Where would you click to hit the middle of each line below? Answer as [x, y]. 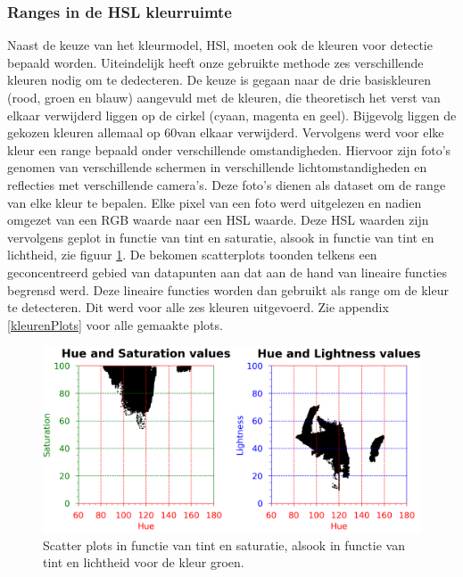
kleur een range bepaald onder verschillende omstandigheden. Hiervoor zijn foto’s [229, 149]
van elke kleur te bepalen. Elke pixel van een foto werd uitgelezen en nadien [215, 202]
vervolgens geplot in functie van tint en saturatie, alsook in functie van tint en [221, 237]
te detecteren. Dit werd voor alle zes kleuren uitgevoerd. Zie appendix [198, 307]
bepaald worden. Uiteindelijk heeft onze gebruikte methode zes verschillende [215, 62]
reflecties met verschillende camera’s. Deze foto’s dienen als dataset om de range [227, 184]
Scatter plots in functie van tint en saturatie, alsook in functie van [224, 544]
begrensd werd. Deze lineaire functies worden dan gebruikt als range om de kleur [228, 289]
